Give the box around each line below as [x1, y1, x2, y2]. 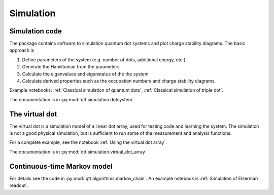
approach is [9, 47, 35, 53]
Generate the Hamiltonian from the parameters [22, 64, 120, 70]
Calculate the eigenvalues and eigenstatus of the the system [22, 71, 149, 77]
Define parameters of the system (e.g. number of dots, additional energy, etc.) [22, 56, 186, 63]
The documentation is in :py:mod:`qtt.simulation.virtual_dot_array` [9, 148, 147, 154]
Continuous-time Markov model [9, 162, 113, 171]
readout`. [9, 182, 29, 188]
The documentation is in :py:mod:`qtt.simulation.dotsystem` [9, 96, 134, 102]
